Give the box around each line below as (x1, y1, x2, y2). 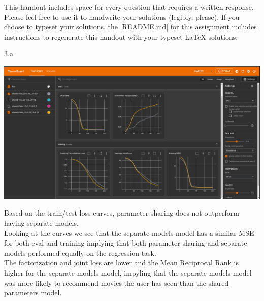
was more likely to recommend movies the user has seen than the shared (4, 277, 229, 288)
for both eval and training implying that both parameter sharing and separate (4, 237, 247, 248)
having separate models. (4, 218, 79, 228)
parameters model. (4, 287, 62, 298)
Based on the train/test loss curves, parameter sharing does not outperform (4, 207, 239, 218)
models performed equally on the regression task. (4, 247, 156, 258)
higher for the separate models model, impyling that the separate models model (4, 267, 252, 278)
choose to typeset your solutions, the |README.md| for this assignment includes (4, 21, 257, 32)
